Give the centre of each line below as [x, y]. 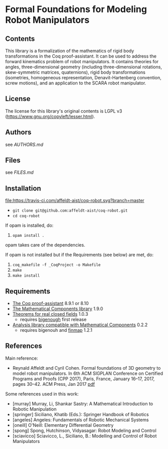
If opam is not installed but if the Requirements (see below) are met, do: [79, 255]
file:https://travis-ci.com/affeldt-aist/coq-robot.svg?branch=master [75, 201]
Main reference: [22, 358]
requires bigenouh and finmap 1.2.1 [56, 330]
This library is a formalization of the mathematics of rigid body [70, 51]
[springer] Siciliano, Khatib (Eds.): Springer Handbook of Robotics [81, 414]
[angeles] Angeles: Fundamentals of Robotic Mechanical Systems [81, 420]
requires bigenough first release [53, 320]
